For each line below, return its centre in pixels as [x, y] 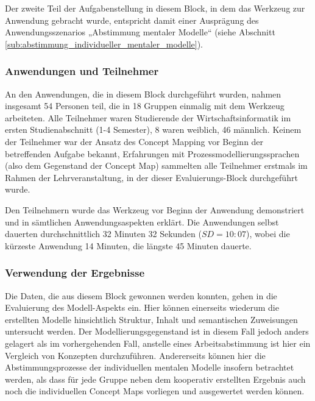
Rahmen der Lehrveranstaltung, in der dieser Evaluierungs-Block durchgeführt [151, 177]
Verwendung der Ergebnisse [75, 273]
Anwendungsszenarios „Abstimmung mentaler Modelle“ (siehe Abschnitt [140, 32]
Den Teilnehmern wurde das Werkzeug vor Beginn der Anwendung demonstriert [155, 209]
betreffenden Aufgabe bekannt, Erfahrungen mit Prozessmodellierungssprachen [152, 153]
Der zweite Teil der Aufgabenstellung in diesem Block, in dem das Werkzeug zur [155, 8]
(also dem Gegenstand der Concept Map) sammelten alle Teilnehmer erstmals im [156, 165]
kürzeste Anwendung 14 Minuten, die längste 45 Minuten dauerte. [128, 245]
